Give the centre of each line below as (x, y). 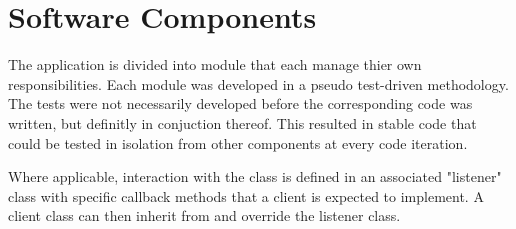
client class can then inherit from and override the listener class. (204, 215)
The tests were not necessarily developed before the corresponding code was (240, 103)
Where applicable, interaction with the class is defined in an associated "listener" (255, 176)
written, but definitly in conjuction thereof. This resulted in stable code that (242, 122)
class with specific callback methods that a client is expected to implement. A (246, 195)
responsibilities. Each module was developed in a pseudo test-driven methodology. (258, 83)
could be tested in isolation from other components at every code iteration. (238, 142)
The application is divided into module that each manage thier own (215, 64)
